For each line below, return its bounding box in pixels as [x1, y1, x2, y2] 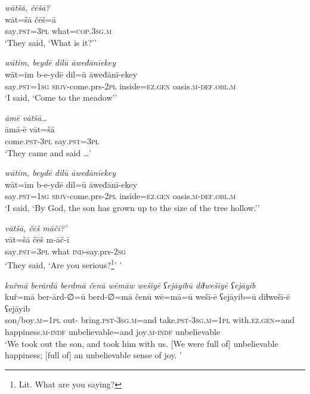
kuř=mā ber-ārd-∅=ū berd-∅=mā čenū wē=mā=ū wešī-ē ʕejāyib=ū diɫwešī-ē [5, 290, 290, 303]
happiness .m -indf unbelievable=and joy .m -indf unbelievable [5, 325, 221, 337]
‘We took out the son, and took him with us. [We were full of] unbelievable [5, 337, 278, 349]
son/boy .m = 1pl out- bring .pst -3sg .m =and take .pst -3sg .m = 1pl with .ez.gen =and [5, 314, 294, 326]
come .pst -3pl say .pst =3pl [5, 134, 99, 147]
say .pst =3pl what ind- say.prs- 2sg [5, 244, 126, 257]
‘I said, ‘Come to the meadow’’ [5, 91, 117, 104]
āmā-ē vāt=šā [5, 123, 55, 135]
